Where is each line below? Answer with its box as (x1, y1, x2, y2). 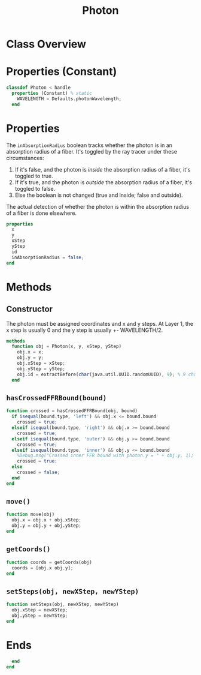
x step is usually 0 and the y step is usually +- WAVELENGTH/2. (6, 326, 163, 334)
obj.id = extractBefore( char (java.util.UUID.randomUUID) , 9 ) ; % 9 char (17, 371, 199, 377)
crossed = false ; (17, 469, 60, 475)
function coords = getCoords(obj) (6, 559, 93, 565)
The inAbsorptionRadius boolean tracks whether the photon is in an (6, 142, 172, 149)
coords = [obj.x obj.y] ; (11, 565, 74, 571)
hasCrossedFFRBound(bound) (6, 394, 107, 402)
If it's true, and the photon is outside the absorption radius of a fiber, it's (14, 178, 193, 186)
